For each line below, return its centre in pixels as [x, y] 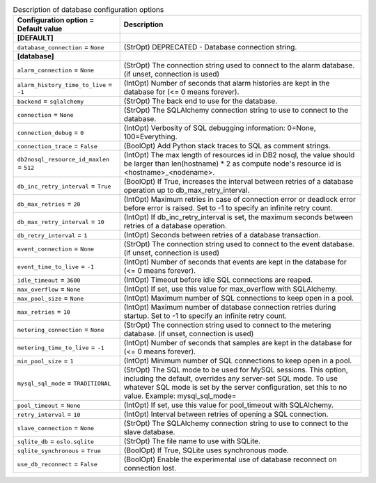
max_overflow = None [49, 289]
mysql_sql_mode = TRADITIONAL [64, 383]
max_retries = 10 [44, 312]
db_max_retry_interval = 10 [61, 221]
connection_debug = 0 [50, 132]
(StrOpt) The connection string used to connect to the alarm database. [239, 65]
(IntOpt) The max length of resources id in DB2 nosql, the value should [239, 155]
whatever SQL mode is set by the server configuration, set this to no [235, 388]
